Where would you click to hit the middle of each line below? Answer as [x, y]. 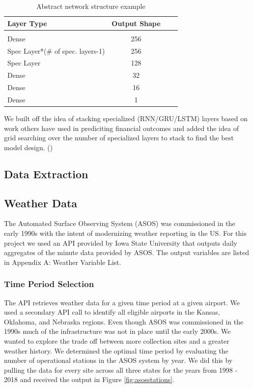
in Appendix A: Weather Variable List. [63, 262]
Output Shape [136, 23]
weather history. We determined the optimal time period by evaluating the [116, 350]
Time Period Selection [49, 284]
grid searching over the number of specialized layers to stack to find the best [119, 138]
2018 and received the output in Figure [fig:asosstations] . [89, 379]
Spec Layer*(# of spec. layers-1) [56, 50]
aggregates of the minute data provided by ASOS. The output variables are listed [126, 252]
